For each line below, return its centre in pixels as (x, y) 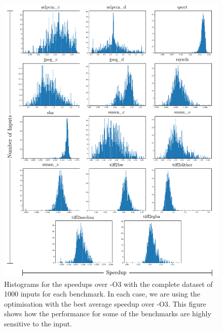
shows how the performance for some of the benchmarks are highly (108, 313)
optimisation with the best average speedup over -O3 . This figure (105, 303)
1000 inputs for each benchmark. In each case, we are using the (102, 294)
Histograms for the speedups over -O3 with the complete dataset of (108, 284)
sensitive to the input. (38, 323)
